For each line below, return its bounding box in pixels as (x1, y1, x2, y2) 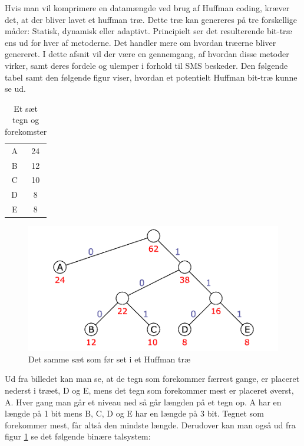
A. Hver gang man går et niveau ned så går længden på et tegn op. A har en (5, 395, 282, 408)
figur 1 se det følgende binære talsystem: (5, 430, 151, 442)
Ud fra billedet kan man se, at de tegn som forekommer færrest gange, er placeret (5, 372, 300, 385)
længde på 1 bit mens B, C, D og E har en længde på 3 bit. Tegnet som (5, 407, 264, 420)
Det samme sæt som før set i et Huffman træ (28, 352, 191, 365)
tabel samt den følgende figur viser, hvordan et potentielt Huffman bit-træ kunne (5, 71, 298, 83)
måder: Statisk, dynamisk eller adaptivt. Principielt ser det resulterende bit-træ (5, 25, 292, 37)
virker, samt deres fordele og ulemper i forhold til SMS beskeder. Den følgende (5, 59, 288, 71)
